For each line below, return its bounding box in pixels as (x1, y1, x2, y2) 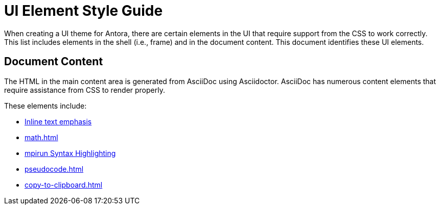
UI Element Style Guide (4, 2, 163, 19)
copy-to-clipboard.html (25, 180, 103, 189)
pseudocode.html (25, 164, 84, 173)
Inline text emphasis (25, 117, 92, 126)
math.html (25, 133, 58, 142)
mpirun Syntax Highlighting (25, 148, 116, 158)
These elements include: (4, 101, 87, 110)
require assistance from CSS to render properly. (4, 85, 165, 94)
